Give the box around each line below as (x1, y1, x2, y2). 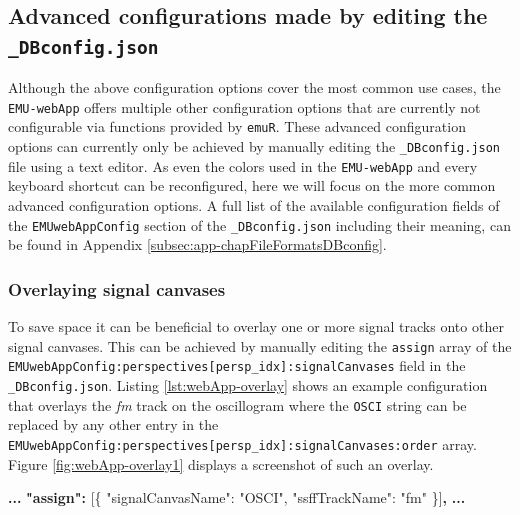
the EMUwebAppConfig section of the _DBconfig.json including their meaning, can (8, 214, 511, 235)
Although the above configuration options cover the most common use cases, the (8, 77, 501, 98)
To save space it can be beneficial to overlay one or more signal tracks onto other (8, 316, 504, 337)
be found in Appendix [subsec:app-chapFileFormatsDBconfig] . (8, 234, 387, 255)
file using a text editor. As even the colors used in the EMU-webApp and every (8, 155, 478, 176)
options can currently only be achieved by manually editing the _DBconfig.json (8, 136, 501, 157)
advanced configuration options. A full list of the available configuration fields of (8, 194, 500, 215)
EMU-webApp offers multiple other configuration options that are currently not (8, 96, 481, 117)
